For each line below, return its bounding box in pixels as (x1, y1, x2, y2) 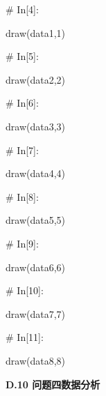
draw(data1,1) (6, 25, 66, 40)
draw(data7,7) (6, 306, 66, 321)
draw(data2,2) (6, 72, 66, 86)
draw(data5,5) (6, 213, 66, 227)
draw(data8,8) (6, 353, 66, 367)
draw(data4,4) (6, 166, 66, 181)
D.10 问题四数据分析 (6, 376, 100, 391)
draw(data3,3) (6, 119, 66, 133)
